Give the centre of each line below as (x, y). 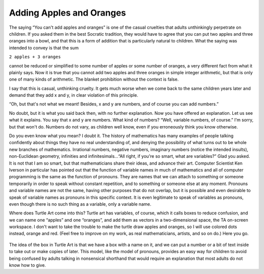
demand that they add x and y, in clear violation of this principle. (74, 95)
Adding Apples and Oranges (67, 13)
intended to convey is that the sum (44, 48)
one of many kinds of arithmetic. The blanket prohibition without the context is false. (94, 79)
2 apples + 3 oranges (35, 57)
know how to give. (27, 265)
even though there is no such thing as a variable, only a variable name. (80, 204)
